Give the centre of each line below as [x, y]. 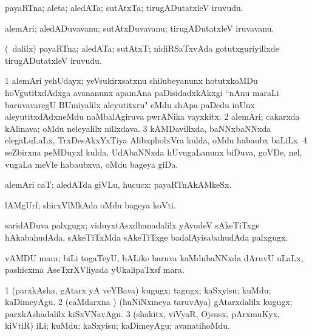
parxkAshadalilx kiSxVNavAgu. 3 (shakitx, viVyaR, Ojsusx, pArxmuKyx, [142, 313]
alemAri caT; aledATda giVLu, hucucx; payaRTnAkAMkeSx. [118, 184]
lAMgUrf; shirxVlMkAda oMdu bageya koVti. [90, 204]
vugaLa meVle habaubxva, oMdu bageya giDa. [92, 164]
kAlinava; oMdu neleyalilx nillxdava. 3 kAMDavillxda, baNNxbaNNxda [138, 128]
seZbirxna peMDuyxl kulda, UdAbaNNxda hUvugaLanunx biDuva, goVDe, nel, [154, 152]
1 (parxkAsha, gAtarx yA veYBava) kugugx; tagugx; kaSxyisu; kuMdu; [138, 290]
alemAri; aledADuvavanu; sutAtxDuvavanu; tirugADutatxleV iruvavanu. [140, 28]
